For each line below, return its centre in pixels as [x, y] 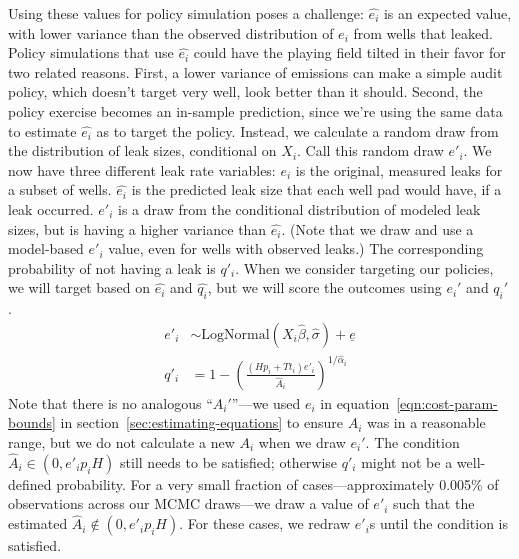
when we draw [302, 442]
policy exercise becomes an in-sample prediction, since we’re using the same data [255, 110]
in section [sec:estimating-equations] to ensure [201, 422]
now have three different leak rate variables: [142, 169]
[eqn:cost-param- [447, 402]
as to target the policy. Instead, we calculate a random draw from [297, 130]
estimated [38, 523]
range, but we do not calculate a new [121, 442]
